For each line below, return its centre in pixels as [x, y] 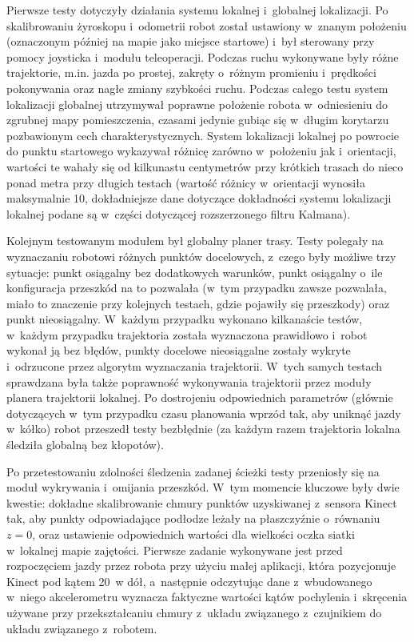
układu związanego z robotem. [82, 628]
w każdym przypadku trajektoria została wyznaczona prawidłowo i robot [187, 334]
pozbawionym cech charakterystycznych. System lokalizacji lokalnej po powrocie [203, 135]
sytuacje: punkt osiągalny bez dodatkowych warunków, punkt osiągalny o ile [195, 272]
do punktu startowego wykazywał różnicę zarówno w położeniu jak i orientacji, [201, 151]
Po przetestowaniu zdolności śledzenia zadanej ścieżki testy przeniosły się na [193, 471]
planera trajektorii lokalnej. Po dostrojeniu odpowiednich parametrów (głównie [200, 397]
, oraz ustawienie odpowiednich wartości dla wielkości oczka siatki [193, 534]
